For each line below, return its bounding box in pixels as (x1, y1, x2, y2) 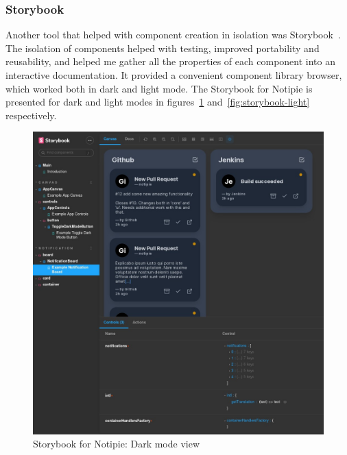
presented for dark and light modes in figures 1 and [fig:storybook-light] (5, 95, 310, 109)
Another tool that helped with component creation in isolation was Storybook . (5, 27, 341, 42)
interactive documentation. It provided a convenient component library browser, (5, 68, 342, 82)
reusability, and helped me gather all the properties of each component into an (5, 54, 335, 69)
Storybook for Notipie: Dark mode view (33, 436, 200, 451)
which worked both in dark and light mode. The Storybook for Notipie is (5, 81, 313, 95)
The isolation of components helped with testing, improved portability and (5, 40, 320, 55)
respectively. (5, 108, 57, 122)
